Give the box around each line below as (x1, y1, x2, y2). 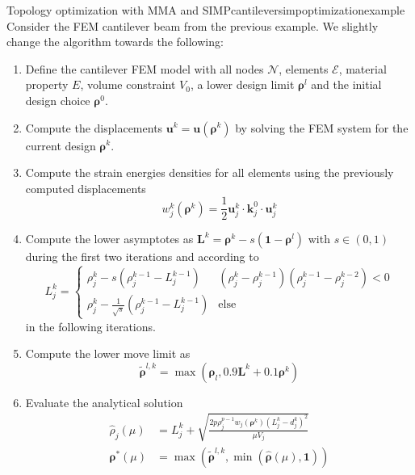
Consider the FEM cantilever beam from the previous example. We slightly (6, 17, 379, 34)
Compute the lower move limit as (25, 345, 191, 362)
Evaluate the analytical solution (25, 393, 183, 410)
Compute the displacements (25, 119, 163, 136)
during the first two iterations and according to (25, 248, 259, 265)
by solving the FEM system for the (235, 119, 409, 136)
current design (25, 137, 96, 153)
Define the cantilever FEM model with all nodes (25, 60, 264, 77)
